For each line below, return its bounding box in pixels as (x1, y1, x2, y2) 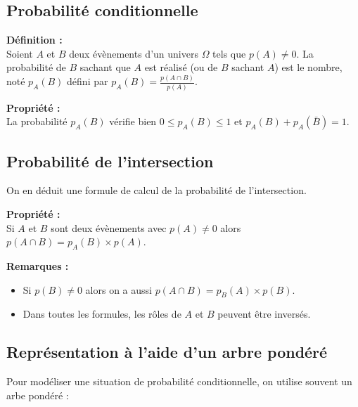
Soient (6, 46, 33, 60)
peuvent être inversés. (217, 306, 311, 321)
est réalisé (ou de (144, 60, 218, 75)
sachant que (79, 60, 131, 75)
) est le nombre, (274, 60, 343, 75)
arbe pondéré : (6, 387, 69, 402)
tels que (212, 46, 246, 60)
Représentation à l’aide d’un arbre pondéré (6, 341, 328, 363)
